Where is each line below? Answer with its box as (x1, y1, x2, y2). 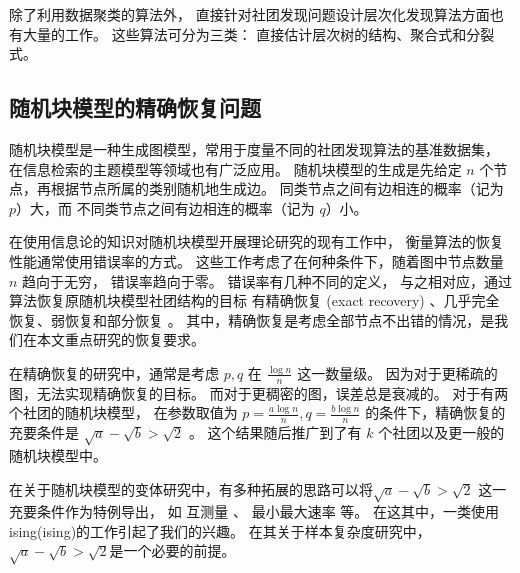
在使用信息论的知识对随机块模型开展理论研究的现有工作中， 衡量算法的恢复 (9, 231, 504, 252)
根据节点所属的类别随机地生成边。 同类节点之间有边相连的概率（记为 (50, 178, 504, 199)
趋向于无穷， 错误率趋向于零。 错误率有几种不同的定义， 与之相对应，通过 (22, 270, 513, 291)
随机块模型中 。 (9, 444, 107, 465)
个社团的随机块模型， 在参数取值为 (9, 402, 238, 423)
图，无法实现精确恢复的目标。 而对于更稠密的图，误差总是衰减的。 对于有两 (9, 382, 509, 403)
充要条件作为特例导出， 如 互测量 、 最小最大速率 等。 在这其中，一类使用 (9, 501, 499, 522)
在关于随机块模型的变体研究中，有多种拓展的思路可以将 (9, 478, 373, 499)
